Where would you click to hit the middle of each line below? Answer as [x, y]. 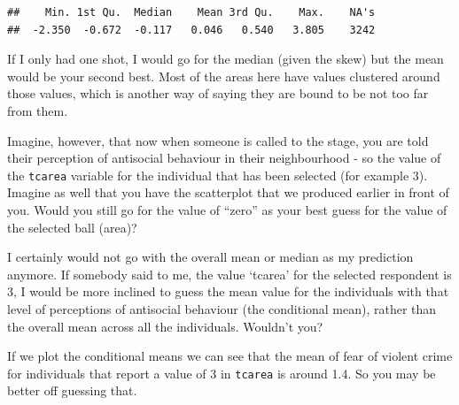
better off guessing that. [72, 390]
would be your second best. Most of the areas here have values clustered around [224, 76]
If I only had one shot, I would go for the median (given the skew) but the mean [226, 59]
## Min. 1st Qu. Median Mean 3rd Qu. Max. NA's [191, 12]
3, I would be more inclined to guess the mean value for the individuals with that [228, 291]
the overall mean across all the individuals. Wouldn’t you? [165, 326]
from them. [38, 110]
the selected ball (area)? [72, 227]
